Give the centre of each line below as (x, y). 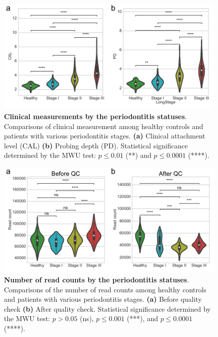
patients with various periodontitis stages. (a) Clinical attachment (105, 136)
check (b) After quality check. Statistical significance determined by (108, 308)
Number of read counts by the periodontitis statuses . (97, 280)
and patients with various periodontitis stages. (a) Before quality (103, 299)
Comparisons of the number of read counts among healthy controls (105, 289)
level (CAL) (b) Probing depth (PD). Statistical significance (96, 145)
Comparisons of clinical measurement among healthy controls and (104, 126)
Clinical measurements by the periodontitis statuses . (95, 116)
